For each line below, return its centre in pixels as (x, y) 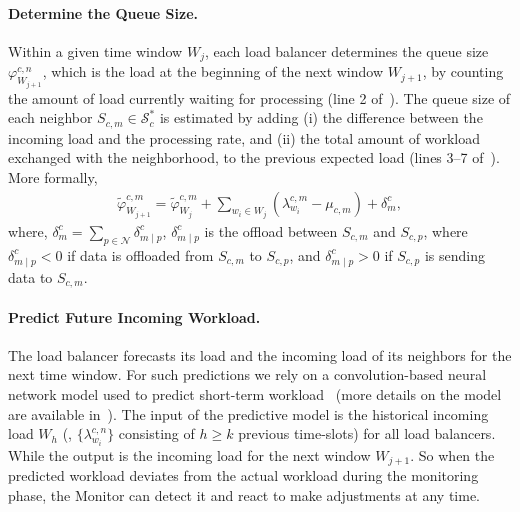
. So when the (452, 454)
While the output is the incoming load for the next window (189, 454)
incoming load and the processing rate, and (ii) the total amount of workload (244, 137)
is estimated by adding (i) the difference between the (321, 117)
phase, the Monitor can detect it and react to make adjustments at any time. (244, 494)
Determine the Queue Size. (103, 12)
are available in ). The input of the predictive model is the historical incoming (248, 413)
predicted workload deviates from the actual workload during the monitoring (243, 475)
